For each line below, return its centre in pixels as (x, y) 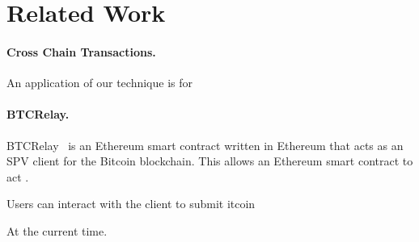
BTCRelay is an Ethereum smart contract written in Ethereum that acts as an (205, 145)
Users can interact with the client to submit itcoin (131, 204)
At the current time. (57, 230)
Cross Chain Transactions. (81, 51)
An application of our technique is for (100, 83)
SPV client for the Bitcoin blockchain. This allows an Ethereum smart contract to (210, 161)
